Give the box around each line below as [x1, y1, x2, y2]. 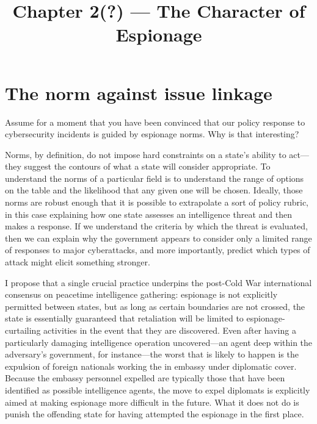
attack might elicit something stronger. [5, 256, 150, 268]
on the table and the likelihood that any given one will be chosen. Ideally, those [5, 184, 303, 196]
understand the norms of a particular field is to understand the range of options [5, 171, 304, 184]
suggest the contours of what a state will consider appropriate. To [24, 160, 271, 173]
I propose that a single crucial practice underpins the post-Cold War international [5, 276, 312, 289]
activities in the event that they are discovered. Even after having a [43, 324, 296, 336]
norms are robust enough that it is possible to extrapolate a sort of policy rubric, [5, 196, 308, 209]
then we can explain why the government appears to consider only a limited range [5, 231, 312, 244]
